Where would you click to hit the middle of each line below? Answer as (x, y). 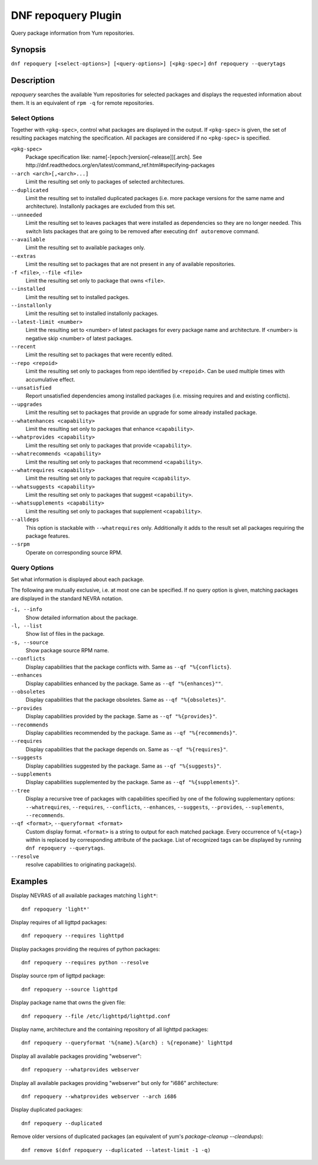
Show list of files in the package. (65, 634)
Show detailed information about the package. (82, 618)
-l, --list (26, 626)
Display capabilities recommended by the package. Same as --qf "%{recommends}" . (131, 732)
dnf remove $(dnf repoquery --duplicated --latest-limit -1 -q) (116, 1150)
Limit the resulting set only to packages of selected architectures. (105, 182)
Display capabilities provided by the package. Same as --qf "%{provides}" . (121, 716)
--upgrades (26, 404)
